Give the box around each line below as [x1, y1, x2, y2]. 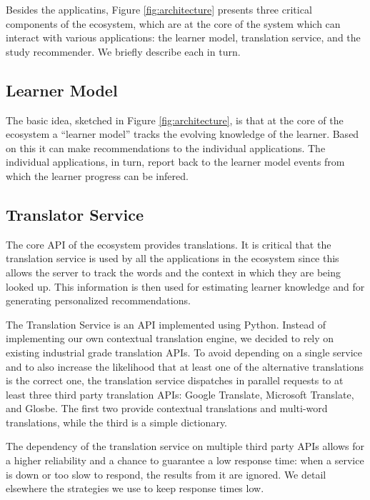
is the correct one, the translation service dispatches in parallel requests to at [6, 373, 344, 388]
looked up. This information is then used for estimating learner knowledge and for [6, 279, 365, 294]
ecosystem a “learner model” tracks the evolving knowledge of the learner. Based [6, 126, 359, 141]
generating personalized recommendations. [6, 293, 191, 308]
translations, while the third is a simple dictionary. [6, 414, 228, 429]
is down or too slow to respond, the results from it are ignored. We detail [6, 466, 326, 481]
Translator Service [6, 203, 144, 225]
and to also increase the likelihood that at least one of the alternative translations [6, 359, 364, 374]
